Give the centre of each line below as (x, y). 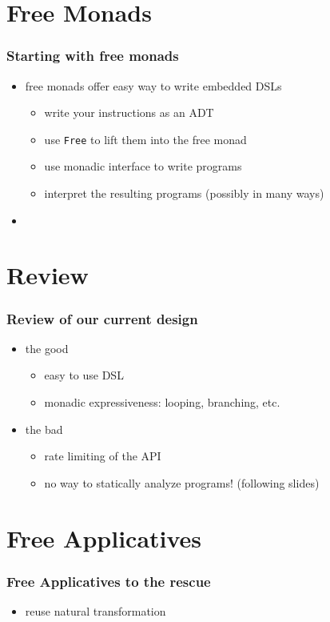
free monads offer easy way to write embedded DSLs (153, 85)
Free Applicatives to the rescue (109, 581)
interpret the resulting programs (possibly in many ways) (184, 193)
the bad (44, 429)
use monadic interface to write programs (143, 166)
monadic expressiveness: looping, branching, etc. (162, 402)
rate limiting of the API (103, 456)
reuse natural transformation (95, 610)
